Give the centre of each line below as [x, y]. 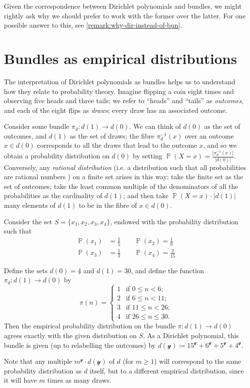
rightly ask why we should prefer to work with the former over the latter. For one [125, 15]
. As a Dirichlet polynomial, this [191, 335]
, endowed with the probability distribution [174, 221]
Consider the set [28, 221]
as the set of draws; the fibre [112, 135]
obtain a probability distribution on [57, 156]
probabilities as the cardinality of [53, 195]
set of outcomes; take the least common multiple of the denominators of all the [121, 186]
